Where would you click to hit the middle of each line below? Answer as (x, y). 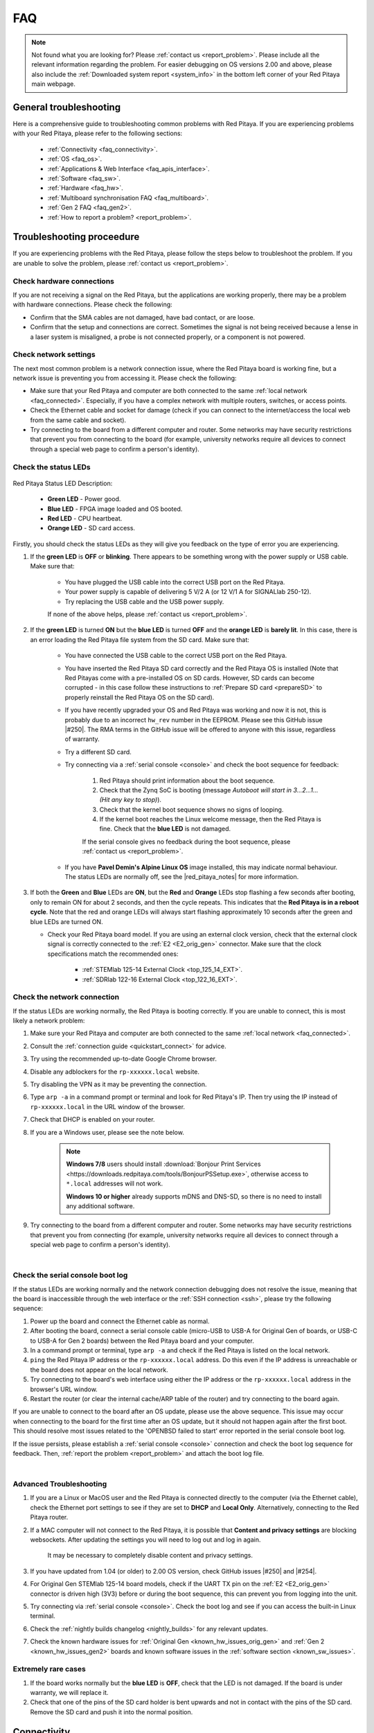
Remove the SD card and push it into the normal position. (112, 1712)
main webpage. (54, 84)
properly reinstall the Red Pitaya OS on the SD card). (140, 697)
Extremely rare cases (49, 1669)
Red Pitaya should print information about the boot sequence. (187, 781)
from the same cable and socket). (78, 420)
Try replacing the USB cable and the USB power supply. (144, 601)
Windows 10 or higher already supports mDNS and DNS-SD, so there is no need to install (194, 1196)
